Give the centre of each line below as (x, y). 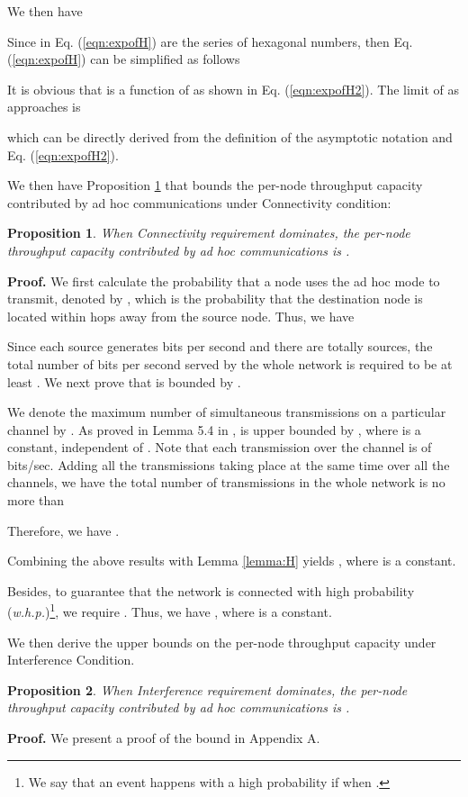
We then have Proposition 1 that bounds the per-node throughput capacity (215, 185)
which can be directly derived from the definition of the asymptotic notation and (230, 136)
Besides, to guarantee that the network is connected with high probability (211, 590)
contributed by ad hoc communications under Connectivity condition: (199, 202)
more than (36, 500)
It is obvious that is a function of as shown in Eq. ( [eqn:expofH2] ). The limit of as (233, 89)
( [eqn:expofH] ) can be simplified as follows (124, 59)
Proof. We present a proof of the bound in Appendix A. (164, 738)
